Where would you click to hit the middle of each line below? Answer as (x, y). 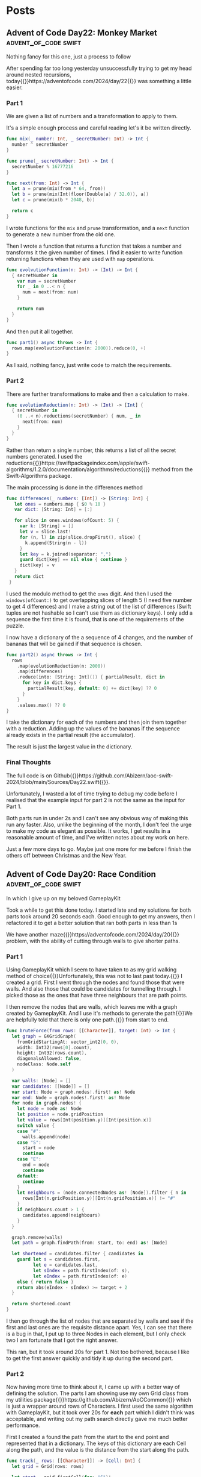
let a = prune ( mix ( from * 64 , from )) (59, 189)
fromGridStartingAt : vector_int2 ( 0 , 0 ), (68, 1042)
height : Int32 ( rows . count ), (52, 1053)
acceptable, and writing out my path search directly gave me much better (97, 1419)
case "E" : (29, 1159)
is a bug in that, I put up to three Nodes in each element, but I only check (96, 1334)
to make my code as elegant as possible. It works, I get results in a (88, 831)
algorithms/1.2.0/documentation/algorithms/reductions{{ (76, 469)
